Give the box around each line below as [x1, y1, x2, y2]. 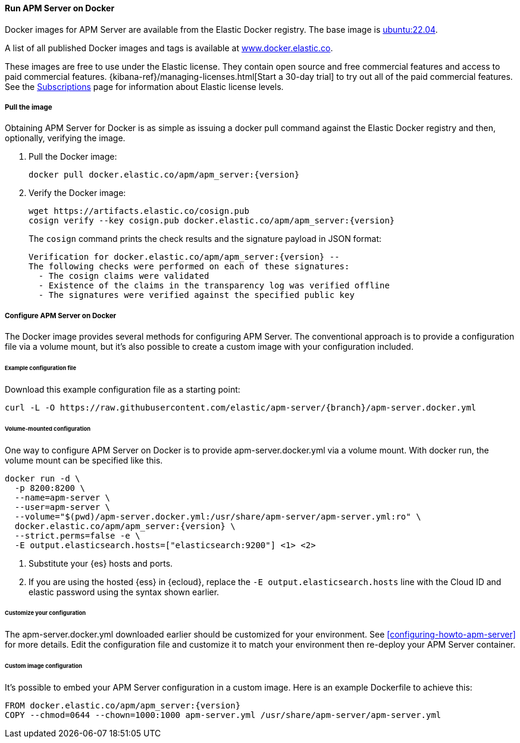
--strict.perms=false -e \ [14, 530, 140, 540]
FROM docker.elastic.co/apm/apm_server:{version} [5, 700, 241, 710]
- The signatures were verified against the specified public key [38, 290, 355, 300]
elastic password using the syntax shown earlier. [29, 586, 220, 597]
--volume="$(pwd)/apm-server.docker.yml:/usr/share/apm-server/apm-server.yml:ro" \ [14, 511, 421, 521]
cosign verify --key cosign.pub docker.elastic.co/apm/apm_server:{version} [29, 216, 395, 226]
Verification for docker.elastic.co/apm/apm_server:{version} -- [29, 252, 340, 262]
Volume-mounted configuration [5, 425, 91, 432]
